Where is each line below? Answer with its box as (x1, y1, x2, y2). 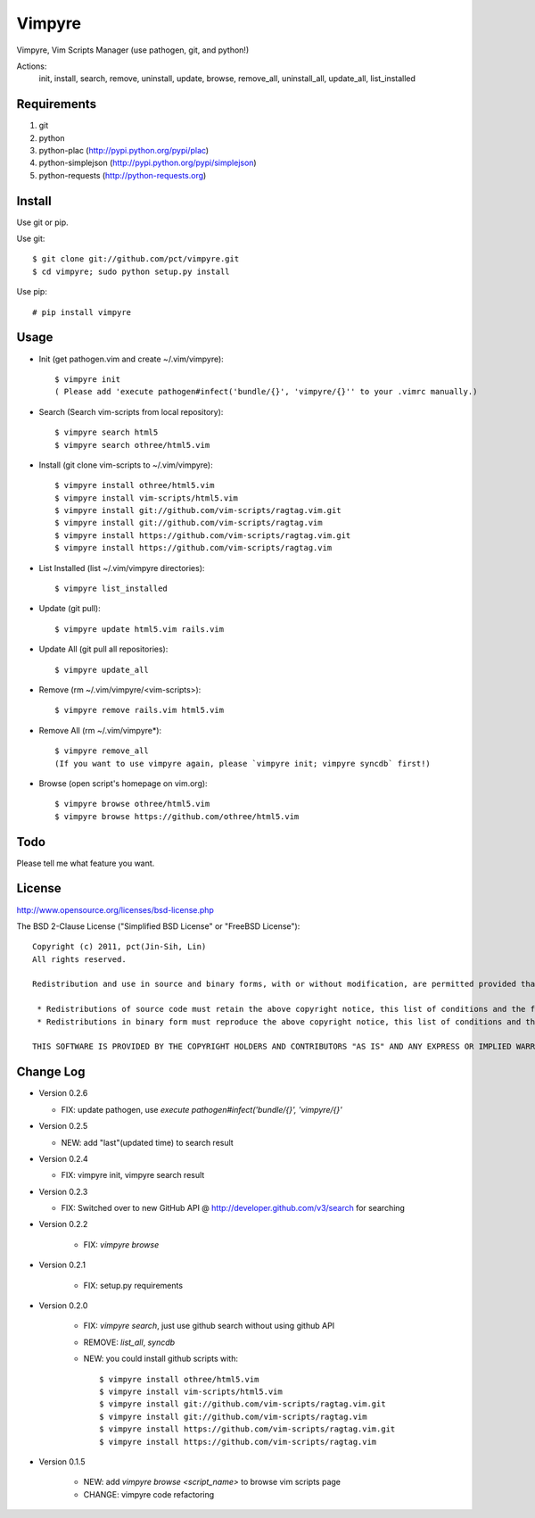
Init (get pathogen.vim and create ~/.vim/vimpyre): (38, 353, 225, 364)
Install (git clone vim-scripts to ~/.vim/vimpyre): (38, 460, 213, 470)
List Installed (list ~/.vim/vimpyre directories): (38, 562, 205, 573)
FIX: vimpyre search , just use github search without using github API (83, 1321, 335, 1331)
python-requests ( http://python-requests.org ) (38, 170, 207, 180)
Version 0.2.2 (38, 1219, 88, 1230)
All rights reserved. (32, 954, 127, 964)
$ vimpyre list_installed (54, 584, 169, 593)
